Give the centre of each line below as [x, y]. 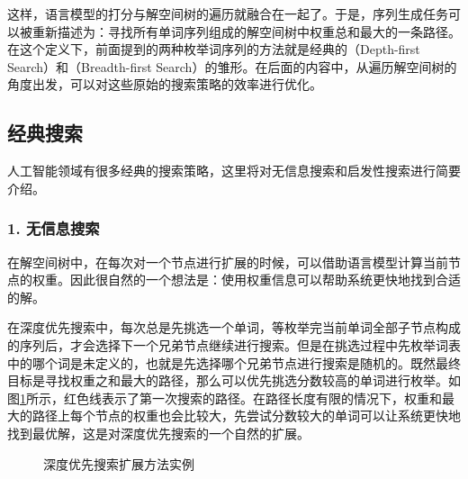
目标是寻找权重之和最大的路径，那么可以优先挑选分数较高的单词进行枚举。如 [234, 380]
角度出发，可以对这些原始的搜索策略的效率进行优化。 [165, 84]
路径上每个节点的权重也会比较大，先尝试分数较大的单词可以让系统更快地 [246, 416]
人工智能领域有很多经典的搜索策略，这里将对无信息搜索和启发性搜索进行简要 [234, 171]
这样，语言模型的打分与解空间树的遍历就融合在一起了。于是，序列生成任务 [228, 14]
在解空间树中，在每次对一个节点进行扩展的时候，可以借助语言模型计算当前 [228, 262]
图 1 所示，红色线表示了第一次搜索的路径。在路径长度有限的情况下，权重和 [225, 398]
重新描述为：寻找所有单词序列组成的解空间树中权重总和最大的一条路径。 [246, 31]
